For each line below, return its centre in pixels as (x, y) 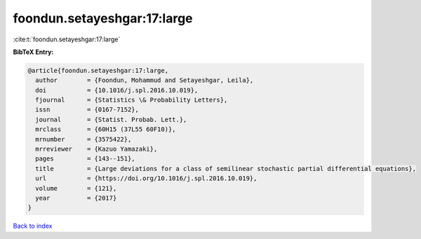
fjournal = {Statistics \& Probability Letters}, (132, 100)
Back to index (33, 226)
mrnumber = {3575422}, (83, 139)
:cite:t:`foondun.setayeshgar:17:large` (67, 39)
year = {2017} (76, 198)
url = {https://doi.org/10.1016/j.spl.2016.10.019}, (146, 178)
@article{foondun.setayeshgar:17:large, (98, 70)
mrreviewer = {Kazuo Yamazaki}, (96, 149)
